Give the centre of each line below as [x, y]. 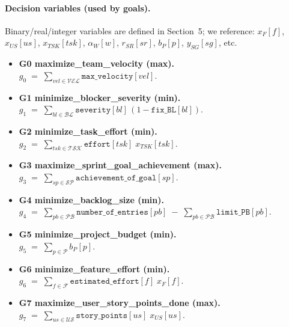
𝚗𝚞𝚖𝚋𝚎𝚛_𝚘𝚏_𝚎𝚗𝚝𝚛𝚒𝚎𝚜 [112, 212]
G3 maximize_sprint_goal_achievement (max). [120, 165]
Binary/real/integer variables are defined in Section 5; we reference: [130, 30]
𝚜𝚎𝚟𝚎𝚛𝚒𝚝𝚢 [93, 110]
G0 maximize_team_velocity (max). [97, 63]
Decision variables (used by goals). [78, 8]
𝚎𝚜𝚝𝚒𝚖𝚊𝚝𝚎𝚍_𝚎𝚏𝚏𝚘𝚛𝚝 [105, 282]
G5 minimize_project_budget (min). [98, 234]
